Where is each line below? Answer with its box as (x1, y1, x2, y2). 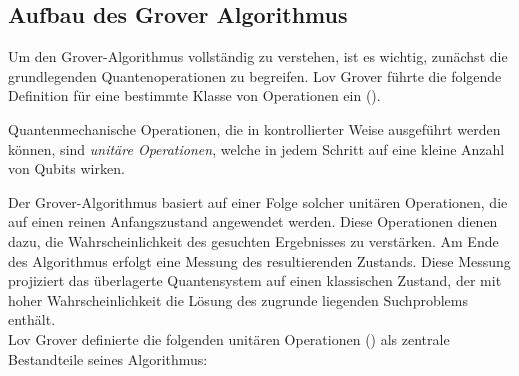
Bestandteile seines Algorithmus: (8, 348, 208, 369)
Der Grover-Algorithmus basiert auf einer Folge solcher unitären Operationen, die (8, 191, 508, 212)
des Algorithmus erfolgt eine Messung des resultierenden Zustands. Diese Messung (8, 250, 511, 271)
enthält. (8, 309, 56, 330)
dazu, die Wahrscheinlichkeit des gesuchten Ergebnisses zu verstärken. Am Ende (8, 230, 499, 251)
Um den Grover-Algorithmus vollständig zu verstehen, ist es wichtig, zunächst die (8, 46, 508, 67)
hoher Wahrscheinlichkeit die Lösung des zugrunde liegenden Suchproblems (8, 289, 468, 310)
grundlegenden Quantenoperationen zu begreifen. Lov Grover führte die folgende (8, 65, 502, 86)
